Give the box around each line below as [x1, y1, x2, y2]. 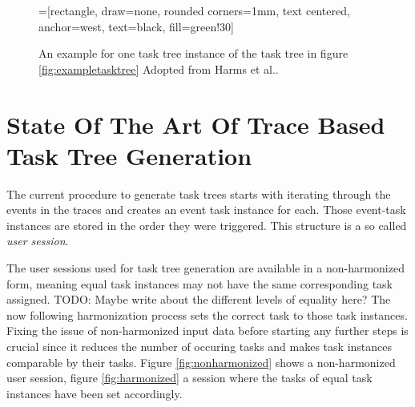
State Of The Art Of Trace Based [6, 107, 385, 140]
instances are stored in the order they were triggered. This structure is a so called [6, 216, 407, 233]
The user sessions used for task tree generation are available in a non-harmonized [6, 260, 405, 276]
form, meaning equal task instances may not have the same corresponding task [6, 275, 393, 292]
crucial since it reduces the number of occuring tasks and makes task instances [6, 338, 392, 355]
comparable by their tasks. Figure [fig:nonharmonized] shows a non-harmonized [6, 353, 396, 370]
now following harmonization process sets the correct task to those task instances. [6, 306, 408, 323]
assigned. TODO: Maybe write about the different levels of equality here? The [6, 291, 391, 308]
